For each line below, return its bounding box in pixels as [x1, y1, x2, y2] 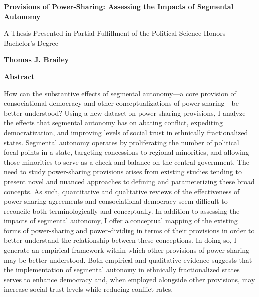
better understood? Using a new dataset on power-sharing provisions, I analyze [4, 107, 246, 118]
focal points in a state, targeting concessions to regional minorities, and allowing [4, 147, 249, 157]
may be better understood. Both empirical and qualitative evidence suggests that [4, 254, 252, 265]
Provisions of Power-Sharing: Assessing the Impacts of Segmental [4, 1, 234, 11]
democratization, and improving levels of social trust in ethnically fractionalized [4, 127, 248, 137]
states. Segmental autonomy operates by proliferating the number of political [4, 137, 239, 147]
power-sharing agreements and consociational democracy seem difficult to [4, 196, 228, 206]
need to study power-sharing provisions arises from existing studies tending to [4, 166, 242, 177]
